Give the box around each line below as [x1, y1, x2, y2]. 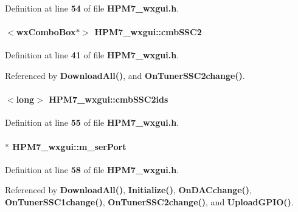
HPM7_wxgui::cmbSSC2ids [49, 93, 168, 106]
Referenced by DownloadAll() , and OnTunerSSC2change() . [5, 69, 245, 81]
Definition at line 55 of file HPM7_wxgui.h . [5, 116, 179, 129]
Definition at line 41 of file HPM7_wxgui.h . [5, 49, 179, 61]
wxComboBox [16, 26, 76, 38]
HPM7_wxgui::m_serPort [12, 140, 126, 152]
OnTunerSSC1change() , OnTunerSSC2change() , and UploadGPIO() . [5, 195, 294, 208]
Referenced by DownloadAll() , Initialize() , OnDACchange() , [5, 183, 252, 196]
